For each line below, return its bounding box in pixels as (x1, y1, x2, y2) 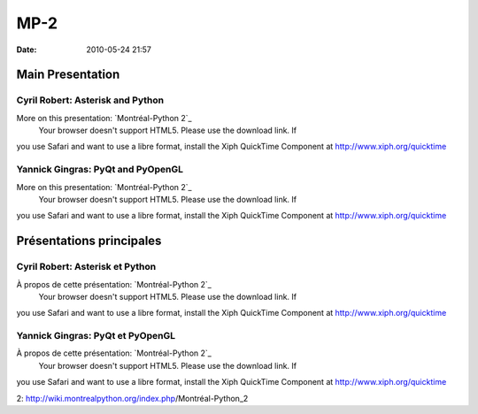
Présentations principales (16, 234, 162, 249)
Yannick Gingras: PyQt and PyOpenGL (16, 164, 183, 176)
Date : (16, 44, 37, 55)
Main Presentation (16, 67, 120, 82)
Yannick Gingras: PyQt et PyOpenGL (16, 330, 176, 342)
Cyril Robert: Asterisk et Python (16, 261, 157, 273)
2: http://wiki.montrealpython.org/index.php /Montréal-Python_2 (16, 393, 249, 403)
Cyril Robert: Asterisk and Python (16, 94, 164, 106)
